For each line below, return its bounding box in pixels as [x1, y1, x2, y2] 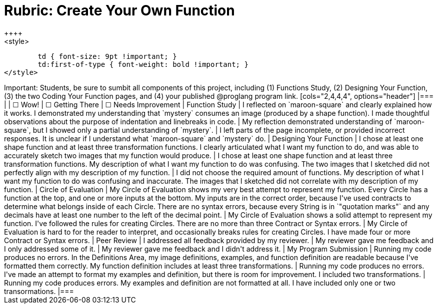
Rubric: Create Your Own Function [4, 2, 235, 19]
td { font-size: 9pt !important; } [37, 52, 177, 60]
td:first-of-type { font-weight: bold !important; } [37, 60, 248, 68]
